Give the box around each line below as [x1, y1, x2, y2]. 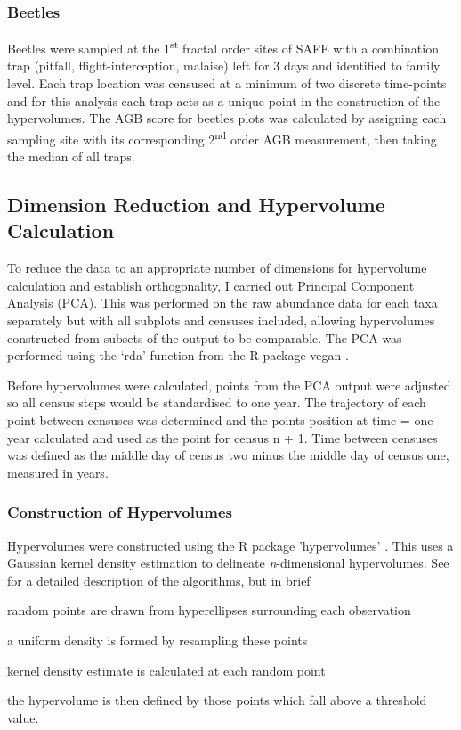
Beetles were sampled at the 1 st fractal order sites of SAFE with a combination [7, 37, 439, 57]
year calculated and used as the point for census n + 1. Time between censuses [7, 428, 438, 447]
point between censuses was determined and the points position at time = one [7, 411, 433, 430]
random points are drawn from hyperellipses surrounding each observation [7, 601, 411, 619]
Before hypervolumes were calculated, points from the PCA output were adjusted [7, 375, 451, 394]
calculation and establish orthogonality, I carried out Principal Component [7, 275, 415, 294]
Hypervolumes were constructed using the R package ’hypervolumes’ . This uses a [7, 536, 454, 554]
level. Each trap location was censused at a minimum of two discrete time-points [7, 74, 447, 93]
